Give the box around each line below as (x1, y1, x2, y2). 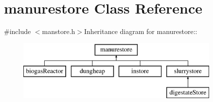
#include (4, 26, 31, 36)
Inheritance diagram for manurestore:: (84, 26, 197, 36)
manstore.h (42, 26, 75, 36)
